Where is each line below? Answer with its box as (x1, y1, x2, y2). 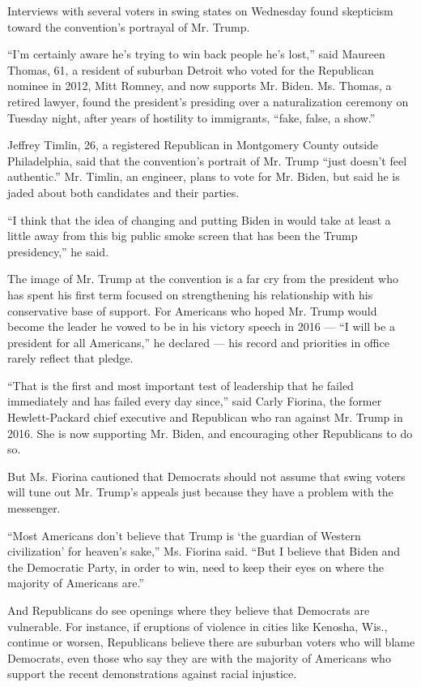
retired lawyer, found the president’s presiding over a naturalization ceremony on (7, 92, 409, 109)
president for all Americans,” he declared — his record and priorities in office (7, 333, 389, 350)
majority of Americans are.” (7, 574, 144, 591)
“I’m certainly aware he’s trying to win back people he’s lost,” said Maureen (7, 45, 385, 62)
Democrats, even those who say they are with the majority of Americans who (7, 649, 391, 666)
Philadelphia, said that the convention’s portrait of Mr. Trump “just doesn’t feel (7, 152, 407, 169)
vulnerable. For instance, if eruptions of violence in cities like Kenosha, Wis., (7, 617, 388, 634)
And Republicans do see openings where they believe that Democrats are (7, 602, 370, 618)
